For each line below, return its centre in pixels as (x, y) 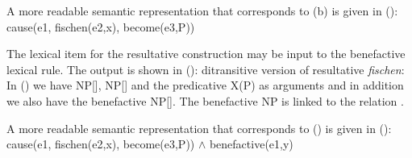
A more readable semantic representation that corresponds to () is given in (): (199, 128)
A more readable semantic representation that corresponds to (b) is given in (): (202, 10)
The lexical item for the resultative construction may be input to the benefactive (206, 54)
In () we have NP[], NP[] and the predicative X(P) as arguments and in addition (205, 85)
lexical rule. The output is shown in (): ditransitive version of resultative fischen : (206, 69)
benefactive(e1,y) (251, 144)
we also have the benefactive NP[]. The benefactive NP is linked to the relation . (205, 100)
